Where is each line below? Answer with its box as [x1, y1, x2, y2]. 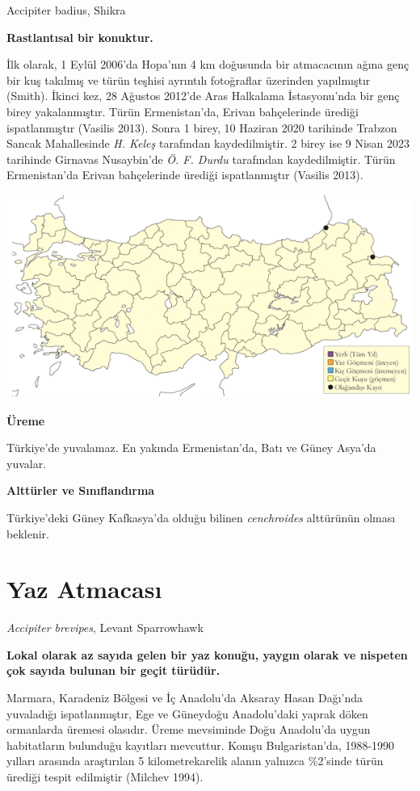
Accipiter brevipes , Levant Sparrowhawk [6, 619, 204, 636]
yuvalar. [6, 454, 47, 471]
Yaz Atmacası [6, 572, 162, 605]
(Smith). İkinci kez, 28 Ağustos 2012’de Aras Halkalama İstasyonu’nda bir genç [6, 87, 400, 104]
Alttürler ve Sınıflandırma [6, 482, 155, 499]
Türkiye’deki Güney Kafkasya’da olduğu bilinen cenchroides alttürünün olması [6, 508, 396, 525]
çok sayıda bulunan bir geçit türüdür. [6, 662, 220, 679]
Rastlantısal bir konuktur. [6, 28, 153, 45]
